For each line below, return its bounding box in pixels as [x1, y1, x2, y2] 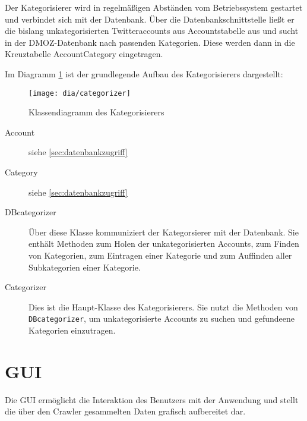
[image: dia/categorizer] [29, 89, 131, 98]
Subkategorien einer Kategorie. [29, 260, 141, 273]
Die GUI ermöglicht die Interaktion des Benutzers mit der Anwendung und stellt [5, 393, 299, 406]
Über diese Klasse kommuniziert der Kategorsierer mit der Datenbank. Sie [29, 225, 299, 238]
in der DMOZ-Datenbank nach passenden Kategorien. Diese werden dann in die [5, 36, 295, 48]
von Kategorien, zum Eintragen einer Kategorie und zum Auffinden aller [29, 249, 292, 261]
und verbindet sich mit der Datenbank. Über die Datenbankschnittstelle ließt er [5, 12, 295, 25]
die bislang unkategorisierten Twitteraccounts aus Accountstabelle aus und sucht [5, 24, 299, 37]
